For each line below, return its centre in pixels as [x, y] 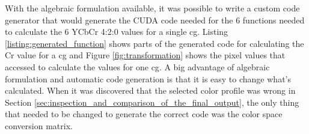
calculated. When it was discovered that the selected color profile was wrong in [150, 90]
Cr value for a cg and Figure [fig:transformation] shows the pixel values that [145, 55]
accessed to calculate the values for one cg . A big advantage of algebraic [137, 66]
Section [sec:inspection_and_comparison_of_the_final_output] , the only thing [152, 102]
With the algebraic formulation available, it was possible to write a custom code [152, 8]
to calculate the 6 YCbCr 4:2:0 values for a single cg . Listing [117, 32]
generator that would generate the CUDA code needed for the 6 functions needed [155, 20]
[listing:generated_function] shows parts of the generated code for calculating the [154, 43]
